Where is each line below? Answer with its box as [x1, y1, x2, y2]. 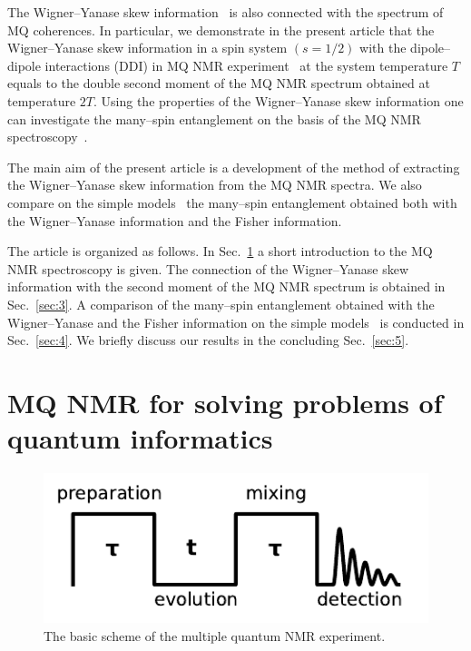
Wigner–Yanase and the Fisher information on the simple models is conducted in [7, 312, 465, 331]
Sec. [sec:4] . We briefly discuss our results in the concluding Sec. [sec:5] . [7, 330, 409, 350]
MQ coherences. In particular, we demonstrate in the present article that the [7, 20, 435, 39]
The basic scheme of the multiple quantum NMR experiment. [44, 626, 386, 645]
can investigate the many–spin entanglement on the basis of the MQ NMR [7, 109, 421, 128]
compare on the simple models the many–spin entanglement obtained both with [7, 192, 457, 212]
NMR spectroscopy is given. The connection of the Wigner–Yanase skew [7, 259, 409, 278]
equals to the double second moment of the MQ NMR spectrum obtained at [7, 74, 430, 93]
